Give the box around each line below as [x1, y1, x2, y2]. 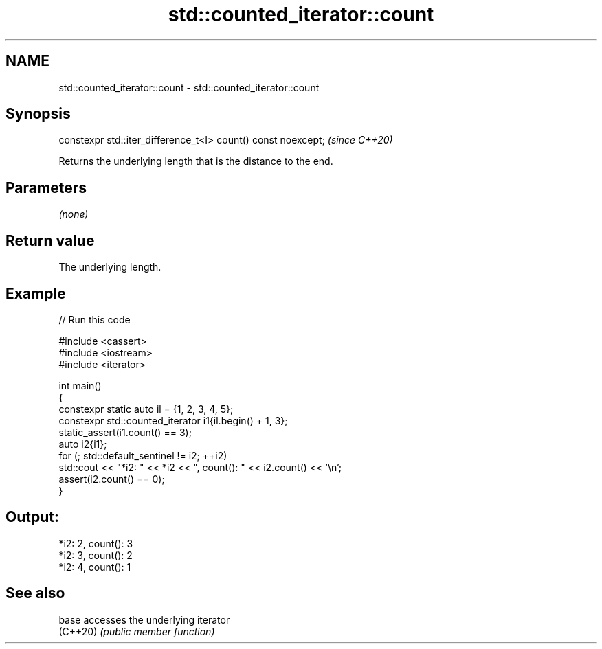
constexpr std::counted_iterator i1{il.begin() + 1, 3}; [58, 414, 288, 426]
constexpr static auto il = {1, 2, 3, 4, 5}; [58, 402, 234, 415]
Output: [5, 508, 59, 526]
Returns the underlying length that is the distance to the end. [58, 155, 333, 168]
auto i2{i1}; [58, 437, 107, 450]
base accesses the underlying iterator [58, 613, 230, 626]
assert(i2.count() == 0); [58, 472, 165, 485]
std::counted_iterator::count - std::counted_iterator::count [58, 81, 320, 93]
